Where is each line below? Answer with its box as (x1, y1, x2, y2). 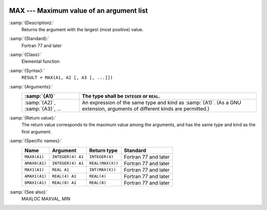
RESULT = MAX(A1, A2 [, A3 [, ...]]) (21, 75, 113, 81)
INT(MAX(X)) (89, 167, 116, 172)
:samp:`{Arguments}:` (9, 84, 53, 89)
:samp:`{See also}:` (9, 189, 48, 195)
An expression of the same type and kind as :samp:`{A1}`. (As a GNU (82, 99, 242, 106)
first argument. (21, 128, 52, 134)
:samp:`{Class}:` (9, 52, 42, 58)
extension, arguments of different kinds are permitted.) (82, 105, 210, 112)
